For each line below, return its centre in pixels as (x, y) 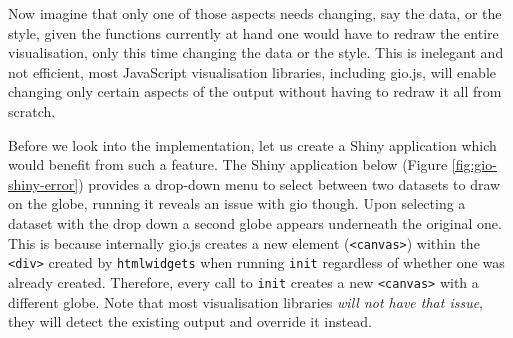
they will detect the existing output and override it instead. (190, 321)
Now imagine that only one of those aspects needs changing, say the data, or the (255, 13)
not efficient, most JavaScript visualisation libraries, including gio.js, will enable (252, 71)
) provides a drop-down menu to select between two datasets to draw (289, 183)
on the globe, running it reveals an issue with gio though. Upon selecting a (237, 203)
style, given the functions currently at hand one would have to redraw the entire (253, 32)
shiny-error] (43, 183)
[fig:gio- (474, 164)
